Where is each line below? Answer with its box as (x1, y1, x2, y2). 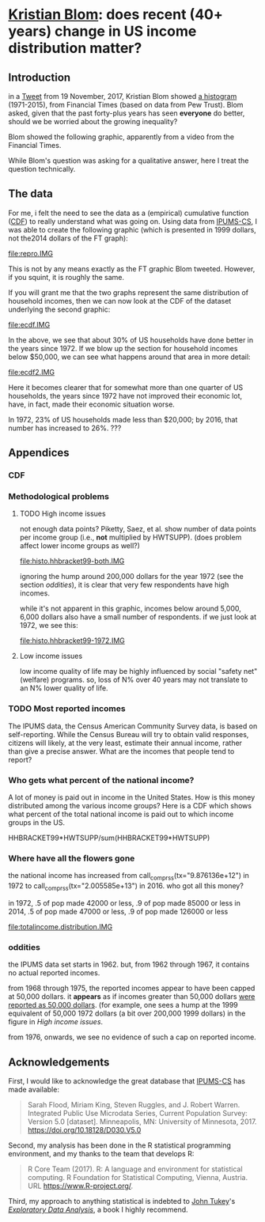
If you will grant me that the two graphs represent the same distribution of (8, 287, 249, 297)
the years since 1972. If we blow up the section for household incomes (8, 343, 238, 353)
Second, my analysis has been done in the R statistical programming (8, 1141, 232, 1150)
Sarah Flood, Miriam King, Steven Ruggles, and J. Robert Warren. (27, 1100, 240, 1110)
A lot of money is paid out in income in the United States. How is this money (8, 793, 256, 802)
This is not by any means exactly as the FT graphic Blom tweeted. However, (8, 263, 256, 274)
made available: (8, 1085, 59, 1095)
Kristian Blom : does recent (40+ (8, 6, 223, 24)
